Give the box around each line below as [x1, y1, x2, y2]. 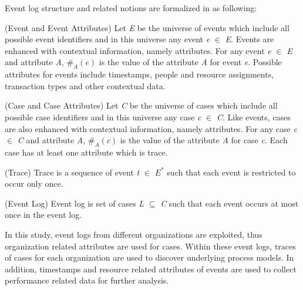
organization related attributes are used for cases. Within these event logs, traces [5, 240, 296, 252]
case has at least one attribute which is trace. [5, 146, 168, 158]
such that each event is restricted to [167, 166, 296, 178]
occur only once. [5, 177, 63, 190]
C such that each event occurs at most [160, 197, 299, 209]
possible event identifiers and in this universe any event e [5, 33, 210, 45]
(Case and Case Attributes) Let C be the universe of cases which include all [5, 99, 278, 112]
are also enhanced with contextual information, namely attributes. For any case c [5, 122, 297, 134]
